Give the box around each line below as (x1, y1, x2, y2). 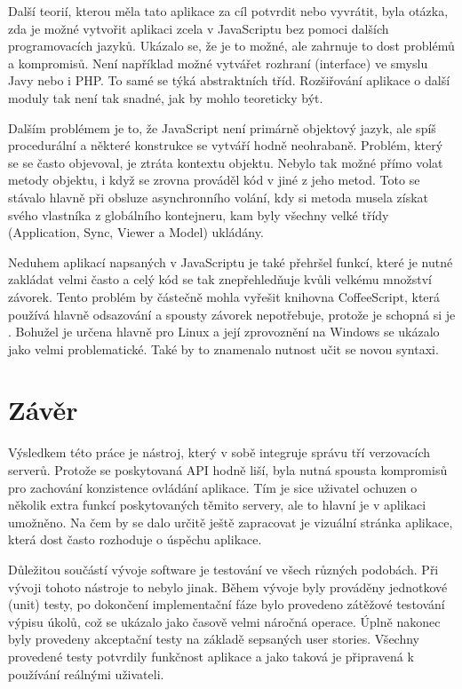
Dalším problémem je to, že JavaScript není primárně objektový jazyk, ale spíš (8, 118, 436, 137)
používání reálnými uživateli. (8, 664, 164, 683)
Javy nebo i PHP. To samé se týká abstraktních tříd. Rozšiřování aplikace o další (8, 71, 450, 90)
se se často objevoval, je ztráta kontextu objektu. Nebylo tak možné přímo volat (8, 153, 443, 171)
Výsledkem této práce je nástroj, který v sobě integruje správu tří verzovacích (8, 443, 430, 462)
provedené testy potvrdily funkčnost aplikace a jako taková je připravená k (8, 646, 414, 665)
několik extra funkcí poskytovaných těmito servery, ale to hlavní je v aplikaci (8, 495, 426, 514)
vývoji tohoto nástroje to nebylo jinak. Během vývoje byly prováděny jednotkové (8, 577, 448, 596)
